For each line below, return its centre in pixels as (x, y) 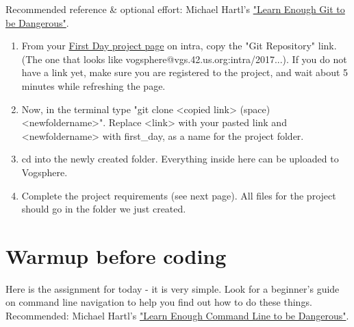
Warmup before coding (116, 255)
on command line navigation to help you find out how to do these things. (159, 302)
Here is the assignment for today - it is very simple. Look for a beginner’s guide (173, 288)
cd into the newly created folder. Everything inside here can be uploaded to (180, 159)
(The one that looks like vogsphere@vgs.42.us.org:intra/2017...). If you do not (184, 59)
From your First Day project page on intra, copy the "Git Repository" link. (179, 46)
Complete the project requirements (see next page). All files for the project (179, 195)
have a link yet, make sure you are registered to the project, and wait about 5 (185, 72)
